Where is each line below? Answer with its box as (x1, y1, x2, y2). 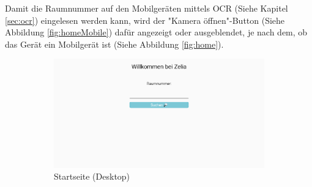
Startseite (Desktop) (54, 170, 130, 183)
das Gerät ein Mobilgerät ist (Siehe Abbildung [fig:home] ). (5, 37, 224, 50)
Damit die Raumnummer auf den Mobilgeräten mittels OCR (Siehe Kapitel (5, 2, 288, 14)
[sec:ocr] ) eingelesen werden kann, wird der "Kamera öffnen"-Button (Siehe (5, 13, 285, 26)
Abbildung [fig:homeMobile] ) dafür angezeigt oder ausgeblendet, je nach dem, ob (5, 26, 308, 38)
